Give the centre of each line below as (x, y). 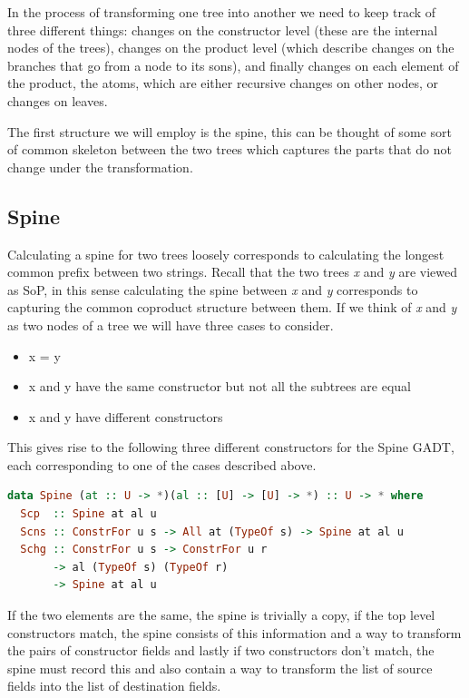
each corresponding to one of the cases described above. (162, 464)
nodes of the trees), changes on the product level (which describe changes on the (231, 48)
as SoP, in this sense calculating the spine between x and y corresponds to (213, 289)
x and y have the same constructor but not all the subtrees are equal (220, 386)
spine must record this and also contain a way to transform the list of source (220, 668)
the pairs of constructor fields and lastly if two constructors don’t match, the (221, 650)
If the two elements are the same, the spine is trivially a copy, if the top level (221, 615)
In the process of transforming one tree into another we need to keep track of (222, 12)
